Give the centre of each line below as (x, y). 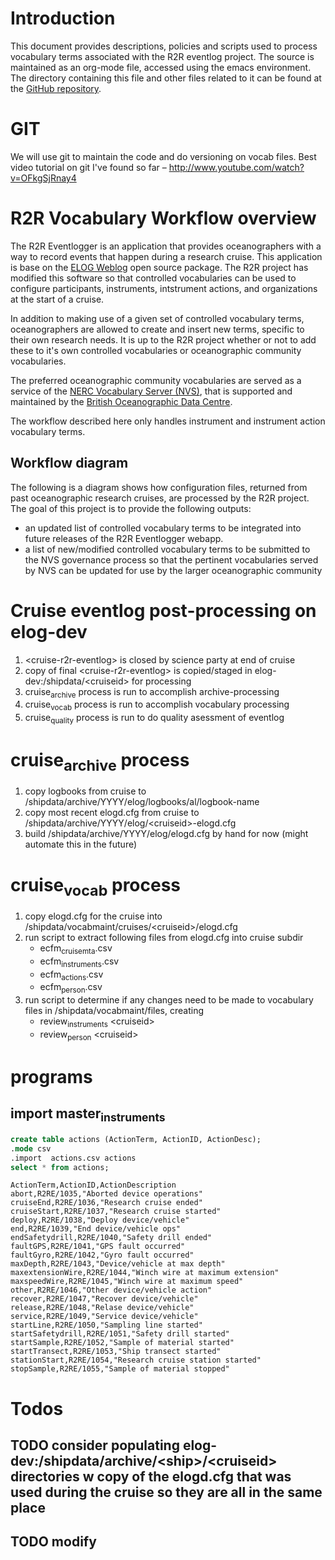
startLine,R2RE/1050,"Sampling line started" (106, 1325)
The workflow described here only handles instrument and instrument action (168, 421)
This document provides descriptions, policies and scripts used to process (164, 46)
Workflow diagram (69, 463)
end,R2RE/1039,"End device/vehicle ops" (96, 1229)
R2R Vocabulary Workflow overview (163, 218)
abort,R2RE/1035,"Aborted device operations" (106, 1194)
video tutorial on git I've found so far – (88, 167)
